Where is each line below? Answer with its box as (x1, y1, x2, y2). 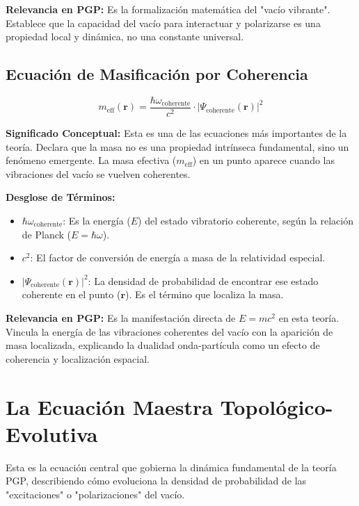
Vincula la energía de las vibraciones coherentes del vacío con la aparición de (6, 324, 333, 338)
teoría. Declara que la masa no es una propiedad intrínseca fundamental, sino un (6, 139, 349, 154)
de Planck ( (22, 227, 71, 241)
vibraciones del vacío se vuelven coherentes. (6, 166, 191, 181)
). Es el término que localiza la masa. (125, 287, 284, 302)
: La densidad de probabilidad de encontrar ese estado (88, 273, 319, 288)
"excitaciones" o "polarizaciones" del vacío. (6, 487, 185, 501)
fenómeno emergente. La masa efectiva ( (6, 153, 177, 168)
